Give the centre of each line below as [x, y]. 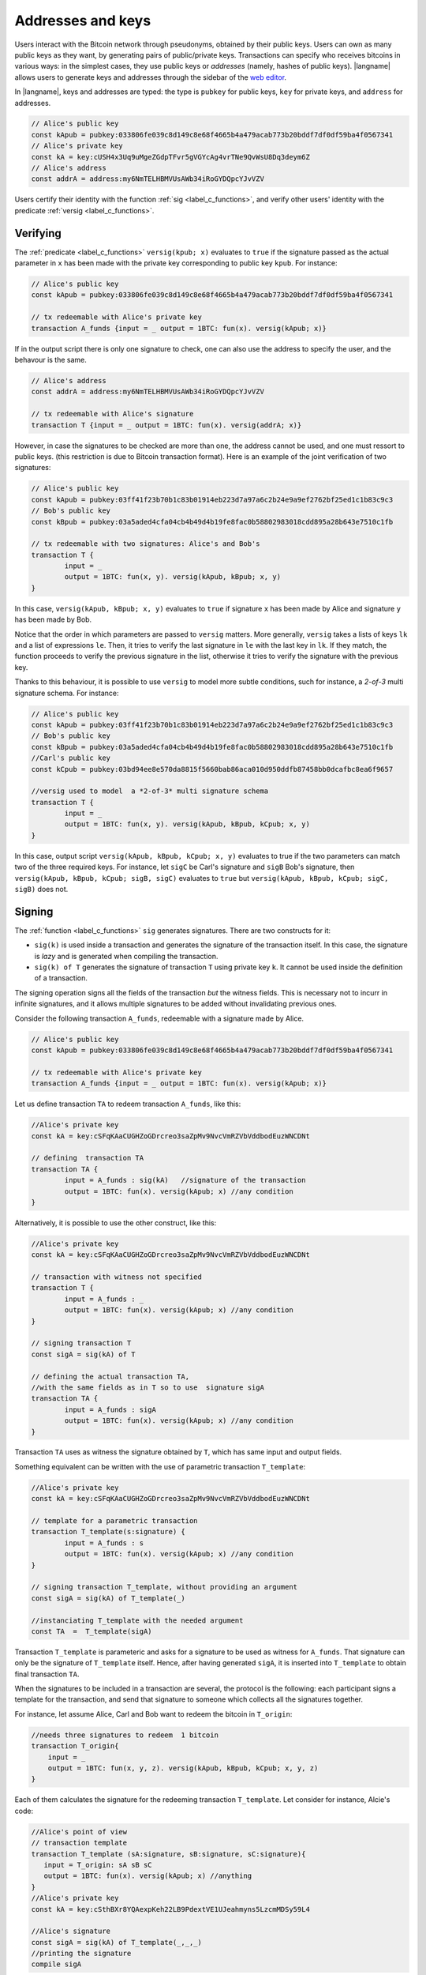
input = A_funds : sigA [110, 1409]
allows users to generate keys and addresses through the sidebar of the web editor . [151, 77]
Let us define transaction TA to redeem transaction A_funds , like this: [128, 1104]
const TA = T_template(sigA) [92, 1631]
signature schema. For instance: [67, 693]
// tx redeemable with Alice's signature [112, 414]
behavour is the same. [50, 360]
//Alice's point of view [79, 1832]
